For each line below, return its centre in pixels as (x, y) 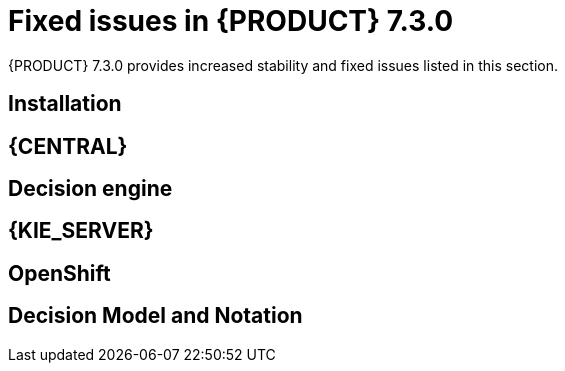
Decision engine (90, 189)
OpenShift (59, 273)
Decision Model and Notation (155, 316)
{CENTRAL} (68, 146)
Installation (65, 104)
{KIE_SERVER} (81, 231)
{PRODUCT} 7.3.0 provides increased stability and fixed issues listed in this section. (283, 65)
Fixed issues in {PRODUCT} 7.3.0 (231, 21)
